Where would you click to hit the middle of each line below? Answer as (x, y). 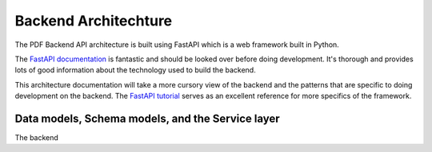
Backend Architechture (94, 21)
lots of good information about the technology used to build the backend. (135, 70)
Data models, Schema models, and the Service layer (147, 118)
